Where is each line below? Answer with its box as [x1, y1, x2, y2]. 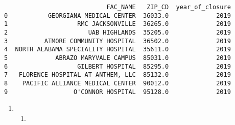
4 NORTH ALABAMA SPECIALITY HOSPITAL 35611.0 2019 [4, 46, 231, 53]
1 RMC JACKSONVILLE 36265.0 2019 [4, 20, 231, 28]
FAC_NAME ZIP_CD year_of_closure [106, 4, 231, 11]
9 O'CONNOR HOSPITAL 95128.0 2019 [4, 88, 231, 96]
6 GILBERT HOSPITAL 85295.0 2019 [4, 63, 231, 70]
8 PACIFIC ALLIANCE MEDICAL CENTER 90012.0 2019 [4, 79, 231, 87]
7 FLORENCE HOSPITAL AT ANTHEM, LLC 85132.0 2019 [4, 71, 231, 79]
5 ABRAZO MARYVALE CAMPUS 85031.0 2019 [4, 54, 231, 61]
